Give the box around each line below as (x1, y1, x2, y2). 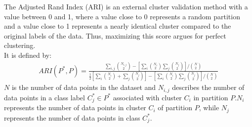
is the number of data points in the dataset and (11, 82, 156, 92)
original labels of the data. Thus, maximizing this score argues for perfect (4, 30, 226, 41)
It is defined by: (4, 49, 52, 60)
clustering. (4, 40, 36, 50)
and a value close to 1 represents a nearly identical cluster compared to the (4, 21, 231, 31)
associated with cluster (113, 92, 182, 102)
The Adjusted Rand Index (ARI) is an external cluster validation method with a (4, 1, 248, 11)
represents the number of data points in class (4, 112, 140, 123)
